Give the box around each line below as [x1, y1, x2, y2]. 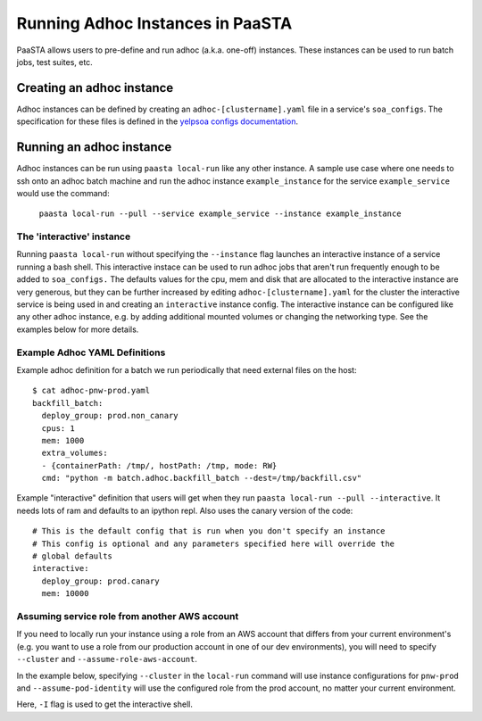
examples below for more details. [16, 324, 139, 335]
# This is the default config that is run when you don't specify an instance [32, 526, 386, 536]
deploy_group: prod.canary [41, 576, 160, 586]
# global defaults [32, 551, 113, 561]
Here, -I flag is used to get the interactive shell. [16, 699, 194, 709]
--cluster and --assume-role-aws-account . [16, 654, 198, 665]
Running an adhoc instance [16, 139, 172, 155]
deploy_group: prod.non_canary [41, 410, 179, 421]
